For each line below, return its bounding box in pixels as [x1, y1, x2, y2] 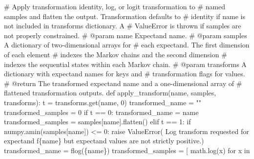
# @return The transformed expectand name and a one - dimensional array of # [4, 78, 242, 88]
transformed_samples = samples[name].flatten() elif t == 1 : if [4, 116, 191, 127]
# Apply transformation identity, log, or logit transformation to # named [4, 1, 226, 11]
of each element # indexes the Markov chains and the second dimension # [4, 49, 227, 59]
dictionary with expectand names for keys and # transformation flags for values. [4, 68, 245, 79]
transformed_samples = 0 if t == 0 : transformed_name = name [4, 107, 199, 117]
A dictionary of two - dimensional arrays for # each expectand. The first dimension [4, 40, 250, 50]
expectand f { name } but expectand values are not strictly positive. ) [4, 136, 204, 146]
